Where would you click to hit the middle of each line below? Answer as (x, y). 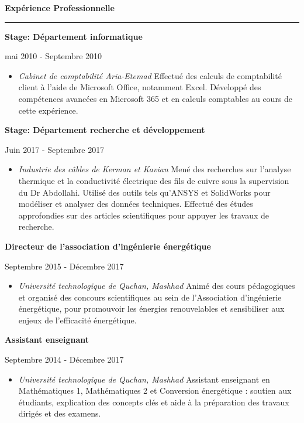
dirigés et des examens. (60, 413)
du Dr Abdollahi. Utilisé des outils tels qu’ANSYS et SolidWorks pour (144, 192)
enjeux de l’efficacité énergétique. (77, 320)
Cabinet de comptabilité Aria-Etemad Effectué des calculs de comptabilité (150, 75)
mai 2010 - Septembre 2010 (53, 56)
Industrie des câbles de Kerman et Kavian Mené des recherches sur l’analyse (155, 169)
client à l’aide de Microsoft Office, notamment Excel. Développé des (140, 87)
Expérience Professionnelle (60, 8)
